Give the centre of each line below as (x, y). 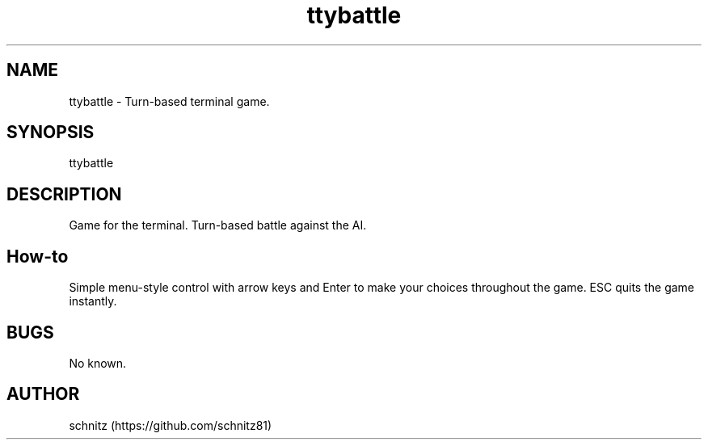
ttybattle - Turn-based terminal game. (169, 101)
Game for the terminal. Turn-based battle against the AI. (218, 225)
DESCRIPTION (64, 194)
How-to (38, 256)
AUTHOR (43, 394)
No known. (98, 363)
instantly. (93, 301)
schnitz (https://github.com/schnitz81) (171, 425)
